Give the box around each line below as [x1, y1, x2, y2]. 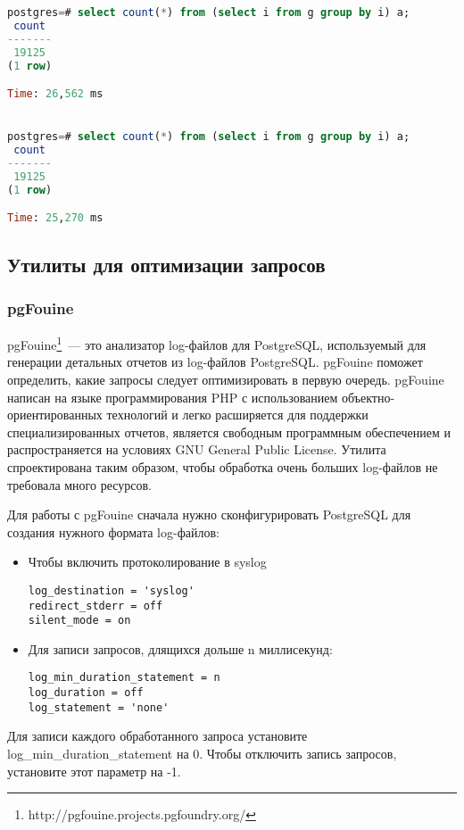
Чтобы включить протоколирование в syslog [28, 552, 267, 571]
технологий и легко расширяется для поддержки [106, 405, 369, 424]
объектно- [342, 387, 395, 406]
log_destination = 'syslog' [28, 584, 195, 597]
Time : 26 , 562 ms [7, 87, 104, 101]
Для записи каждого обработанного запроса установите [7, 726, 308, 745]
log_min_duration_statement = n [28, 671, 220, 685]
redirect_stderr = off [28, 599, 163, 612]
